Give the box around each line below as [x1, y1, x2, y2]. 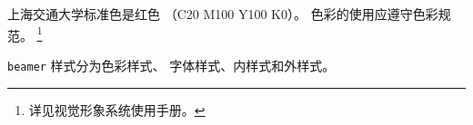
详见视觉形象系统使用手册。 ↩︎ [28, 100, 206, 119]
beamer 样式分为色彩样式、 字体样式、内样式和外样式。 [7, 55, 336, 74]
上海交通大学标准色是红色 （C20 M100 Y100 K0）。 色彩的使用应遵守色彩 [7, 5, 438, 23]
